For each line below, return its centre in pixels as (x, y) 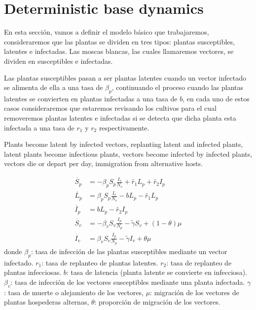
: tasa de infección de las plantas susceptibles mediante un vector (129, 251)
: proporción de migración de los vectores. (157, 302)
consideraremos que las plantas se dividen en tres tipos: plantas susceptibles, (119, 41)
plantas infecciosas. (33, 272)
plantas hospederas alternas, (47, 302)
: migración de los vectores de (195, 292)
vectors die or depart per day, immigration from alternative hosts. (104, 163)
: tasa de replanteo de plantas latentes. (100, 262)
